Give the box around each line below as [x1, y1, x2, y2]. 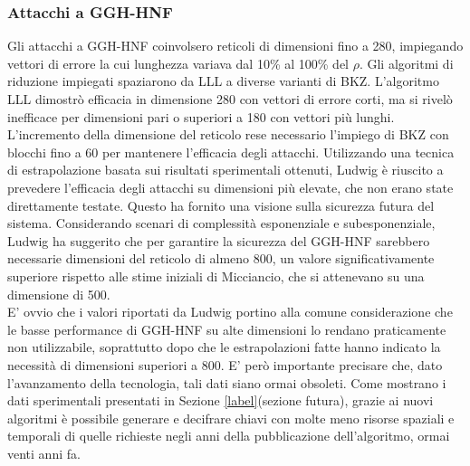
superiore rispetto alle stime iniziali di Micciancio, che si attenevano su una [7, 266, 425, 285]
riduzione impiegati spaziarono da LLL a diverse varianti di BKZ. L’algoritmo [7, 71, 439, 90]
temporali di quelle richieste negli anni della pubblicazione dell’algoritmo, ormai [7, 426, 450, 445]
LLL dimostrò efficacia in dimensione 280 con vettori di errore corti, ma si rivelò [7, 90, 453, 108]
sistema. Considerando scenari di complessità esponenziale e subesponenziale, [7, 214, 436, 233]
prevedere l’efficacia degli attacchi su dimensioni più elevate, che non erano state [7, 177, 454, 196]
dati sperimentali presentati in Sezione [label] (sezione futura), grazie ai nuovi [7, 391, 434, 410]
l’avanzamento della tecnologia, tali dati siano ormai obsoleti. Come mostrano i [7, 373, 446, 392]
